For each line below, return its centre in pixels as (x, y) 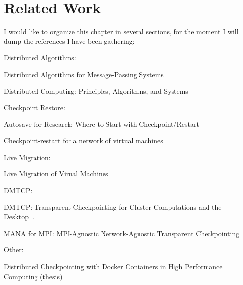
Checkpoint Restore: (35, 107)
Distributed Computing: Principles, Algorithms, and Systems (96, 91)
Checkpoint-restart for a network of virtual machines (84, 141)
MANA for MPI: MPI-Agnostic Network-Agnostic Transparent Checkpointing (122, 233)
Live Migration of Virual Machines (56, 174)
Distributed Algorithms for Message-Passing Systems (84, 74)
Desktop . (19, 217)
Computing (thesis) (33, 276)
